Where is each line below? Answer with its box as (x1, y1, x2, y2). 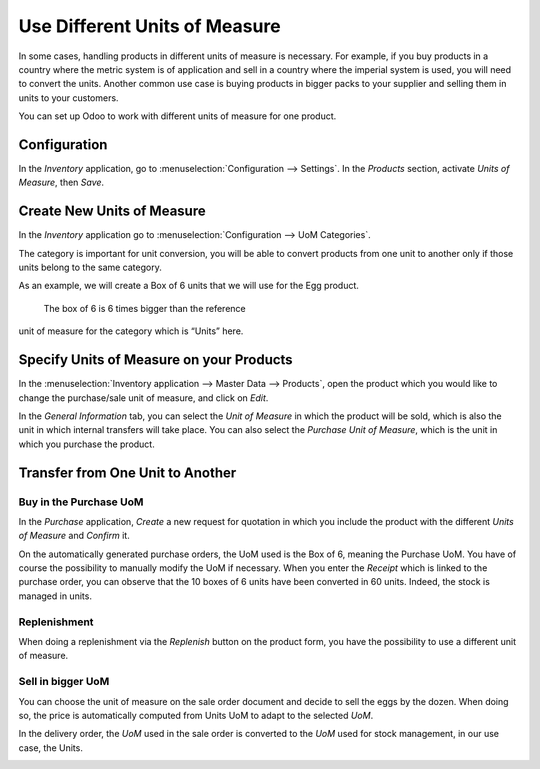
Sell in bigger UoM (18, 675, 110, 689)
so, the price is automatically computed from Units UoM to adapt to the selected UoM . (18, 709, 374, 721)
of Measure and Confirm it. (18, 530, 130, 542)
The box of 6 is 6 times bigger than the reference (43, 302, 246, 314)
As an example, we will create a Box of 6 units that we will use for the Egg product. (18, 280, 360, 292)
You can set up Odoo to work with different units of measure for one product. (18, 110, 337, 122)
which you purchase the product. (18, 438, 155, 450)
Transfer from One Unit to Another (18, 464, 237, 481)
